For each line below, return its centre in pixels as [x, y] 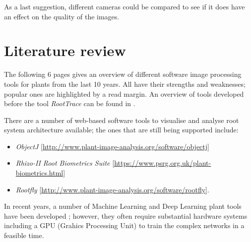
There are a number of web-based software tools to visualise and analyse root [122, 120]
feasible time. [24, 235]
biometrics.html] [40, 173]
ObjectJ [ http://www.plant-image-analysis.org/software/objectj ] [112, 146]
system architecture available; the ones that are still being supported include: [121, 130]
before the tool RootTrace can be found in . [70, 103]
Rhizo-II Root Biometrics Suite [63, 163]
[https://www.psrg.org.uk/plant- [162, 163]
